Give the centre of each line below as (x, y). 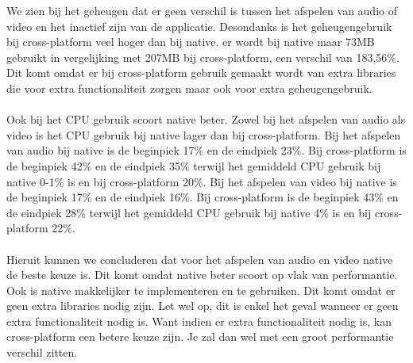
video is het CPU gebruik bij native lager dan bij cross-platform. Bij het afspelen (204, 134)
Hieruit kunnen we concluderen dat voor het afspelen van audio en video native (200, 259)
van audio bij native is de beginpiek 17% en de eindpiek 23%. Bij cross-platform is (206, 150)
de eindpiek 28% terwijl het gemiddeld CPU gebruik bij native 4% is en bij (189, 212)
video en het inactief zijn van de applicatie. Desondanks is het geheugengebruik (199, 26)
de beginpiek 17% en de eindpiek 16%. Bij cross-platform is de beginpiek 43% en (203, 197)
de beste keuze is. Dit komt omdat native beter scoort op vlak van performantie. (202, 275)
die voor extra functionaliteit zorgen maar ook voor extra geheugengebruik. (189, 88)
